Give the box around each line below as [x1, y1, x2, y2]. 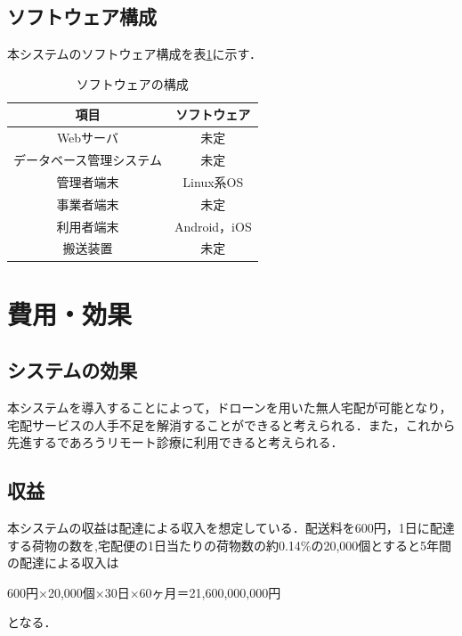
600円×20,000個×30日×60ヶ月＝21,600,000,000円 [7, 583, 281, 601]
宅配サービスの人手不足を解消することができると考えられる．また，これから [7, 415, 456, 434]
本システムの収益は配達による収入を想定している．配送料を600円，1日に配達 [7, 518, 455, 537]
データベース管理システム [13, 151, 162, 169]
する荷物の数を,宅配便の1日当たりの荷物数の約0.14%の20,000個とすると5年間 [7, 535, 451, 554]
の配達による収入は [7, 553, 119, 572]
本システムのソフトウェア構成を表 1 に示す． [7, 45, 263, 63]
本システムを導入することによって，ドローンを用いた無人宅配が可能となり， [7, 398, 452, 417]
